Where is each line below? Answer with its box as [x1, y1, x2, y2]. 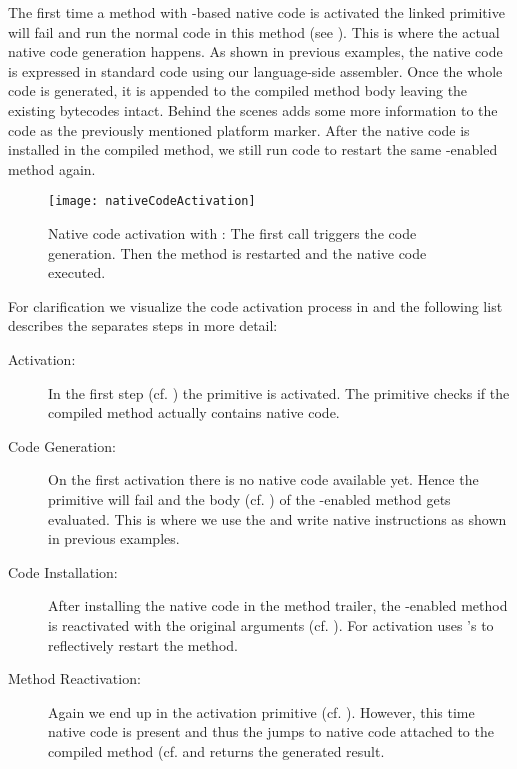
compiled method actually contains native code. [48, 402, 340, 423]
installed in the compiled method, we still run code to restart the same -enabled [8, 139, 498, 160]
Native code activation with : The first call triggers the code [48, 223, 417, 243]
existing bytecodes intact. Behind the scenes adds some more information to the [8, 99, 498, 120]
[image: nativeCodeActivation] [48, 194, 256, 209]
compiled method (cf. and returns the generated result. [48, 740, 385, 761]
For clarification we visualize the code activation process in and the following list [8, 295, 503, 316]
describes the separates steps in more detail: [8, 315, 278, 336]
